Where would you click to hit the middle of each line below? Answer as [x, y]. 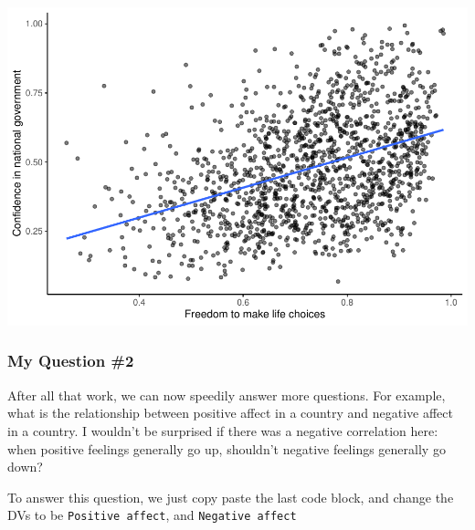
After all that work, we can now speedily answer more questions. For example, [227, 395]
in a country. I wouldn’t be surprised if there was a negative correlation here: [223, 430]
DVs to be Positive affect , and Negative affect [152, 515]
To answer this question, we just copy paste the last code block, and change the [231, 497]
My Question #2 [71, 361]
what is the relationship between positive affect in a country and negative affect [230, 413]
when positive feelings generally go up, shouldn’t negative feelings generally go [227, 448]
